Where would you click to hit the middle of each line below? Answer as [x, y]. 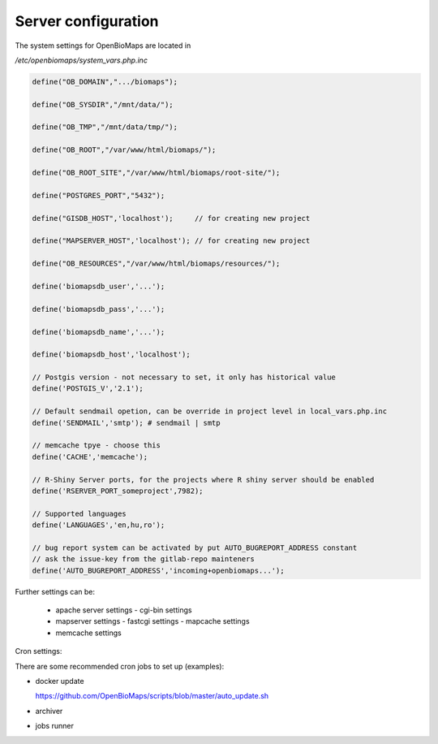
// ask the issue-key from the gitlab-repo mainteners [143, 559]
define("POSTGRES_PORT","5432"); [99, 195]
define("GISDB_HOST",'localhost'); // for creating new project [171, 218]
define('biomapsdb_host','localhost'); [111, 355]
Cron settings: [39, 651]
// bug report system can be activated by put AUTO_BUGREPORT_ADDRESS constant [195, 547]
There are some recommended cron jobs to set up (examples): [120, 666]
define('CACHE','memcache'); [90, 456]
